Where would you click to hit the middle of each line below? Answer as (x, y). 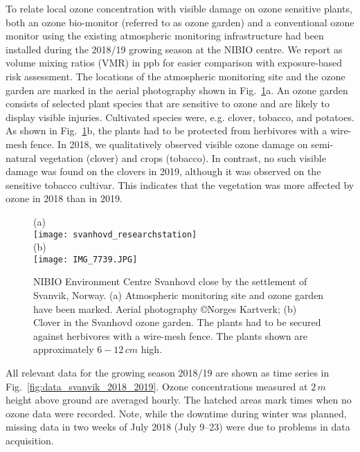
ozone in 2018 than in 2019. (64, 198)
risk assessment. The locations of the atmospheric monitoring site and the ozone (175, 76)
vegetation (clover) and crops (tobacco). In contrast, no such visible (183, 157)
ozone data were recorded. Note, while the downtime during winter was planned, (176, 413)
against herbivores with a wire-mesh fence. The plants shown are (171, 335)
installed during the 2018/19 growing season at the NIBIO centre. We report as (174, 49)
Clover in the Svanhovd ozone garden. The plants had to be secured (177, 322)
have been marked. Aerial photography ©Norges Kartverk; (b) (165, 308)
